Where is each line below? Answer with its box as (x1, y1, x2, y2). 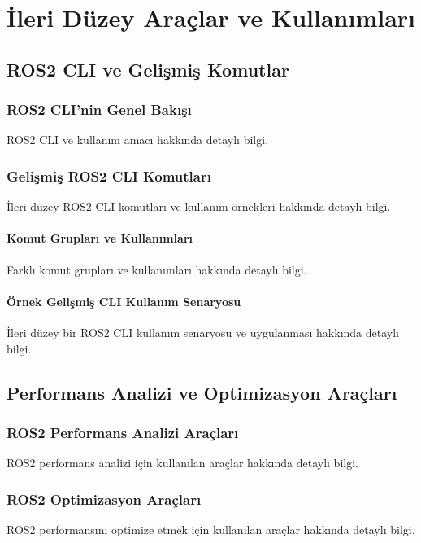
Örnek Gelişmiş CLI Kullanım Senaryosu (7, 292, 241, 309)
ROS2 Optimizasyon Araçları (7, 488, 202, 509)
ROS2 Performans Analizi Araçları (7, 422, 239, 442)
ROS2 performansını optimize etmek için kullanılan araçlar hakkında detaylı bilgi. (7, 520, 415, 537)
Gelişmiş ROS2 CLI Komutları (7, 165, 211, 186)
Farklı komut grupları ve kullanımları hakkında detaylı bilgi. (7, 261, 307, 278)
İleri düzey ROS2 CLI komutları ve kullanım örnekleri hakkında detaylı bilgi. (7, 198, 391, 215)
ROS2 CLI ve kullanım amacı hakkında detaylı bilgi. (7, 131, 269, 148)
